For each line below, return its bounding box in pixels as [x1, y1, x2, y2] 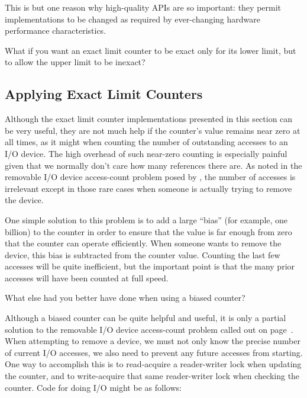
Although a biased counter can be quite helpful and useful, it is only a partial [5, 312, 286, 324]
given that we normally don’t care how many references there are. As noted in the [5, 159, 302, 171]
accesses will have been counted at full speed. [5, 271, 169, 284]
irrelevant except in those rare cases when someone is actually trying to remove [5, 182, 292, 194]
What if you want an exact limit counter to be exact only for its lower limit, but [5, 44, 296, 56]
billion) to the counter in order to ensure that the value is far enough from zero [5, 225, 292, 237]
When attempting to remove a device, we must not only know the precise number [5, 335, 300, 347]
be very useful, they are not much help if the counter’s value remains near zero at [5, 124, 300, 136]
